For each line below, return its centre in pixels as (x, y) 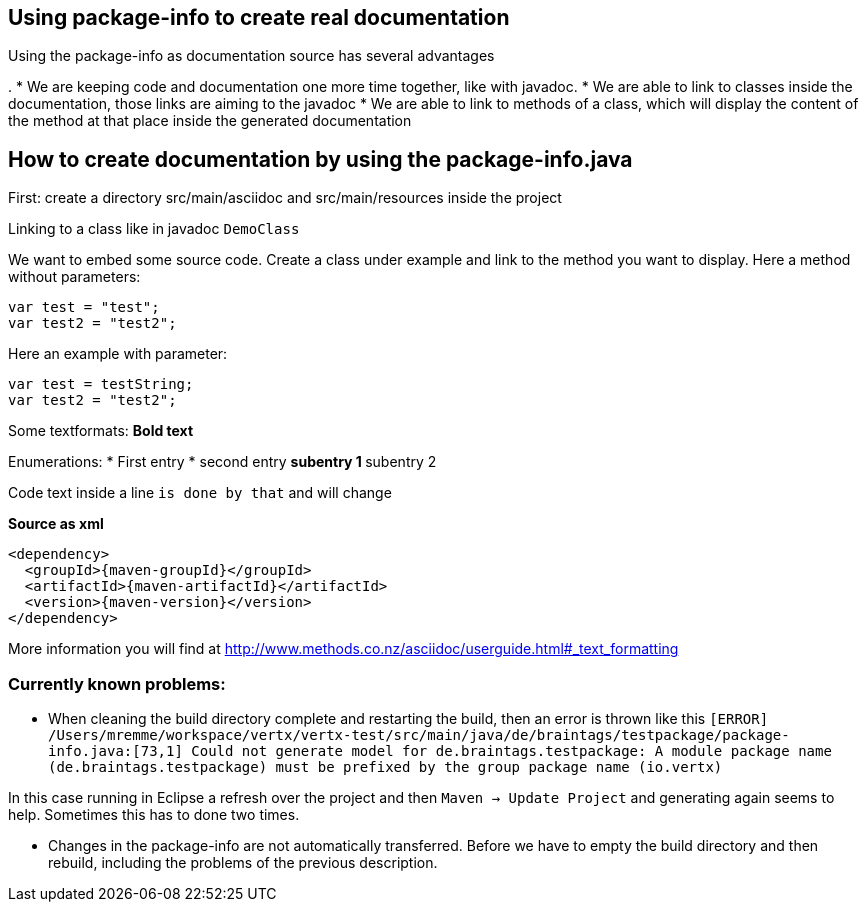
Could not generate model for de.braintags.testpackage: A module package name (511, 751)
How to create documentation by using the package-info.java (320, 159)
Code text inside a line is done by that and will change (200, 493)
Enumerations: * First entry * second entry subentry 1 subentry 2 (222, 462)
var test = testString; (101, 384)
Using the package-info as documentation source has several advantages (251, 56)
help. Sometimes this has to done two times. (154, 815)
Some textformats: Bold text (101, 431)
